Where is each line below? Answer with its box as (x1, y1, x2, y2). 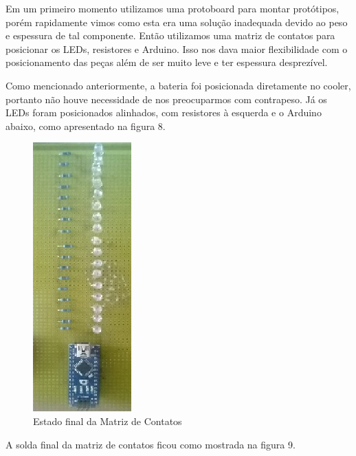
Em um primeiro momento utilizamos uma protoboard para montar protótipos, (5, 1, 340, 15)
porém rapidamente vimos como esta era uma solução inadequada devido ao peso (5, 14, 348, 29)
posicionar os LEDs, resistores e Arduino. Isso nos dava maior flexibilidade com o (5, 41, 348, 56)
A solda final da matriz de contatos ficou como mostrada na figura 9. (5, 437, 296, 451)
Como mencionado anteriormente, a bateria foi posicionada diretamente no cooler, (5, 78, 351, 92)
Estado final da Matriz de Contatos (33, 413, 182, 428)
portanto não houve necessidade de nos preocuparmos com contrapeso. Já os (5, 91, 327, 106)
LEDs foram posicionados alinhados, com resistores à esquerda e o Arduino (5, 105, 322, 120)
